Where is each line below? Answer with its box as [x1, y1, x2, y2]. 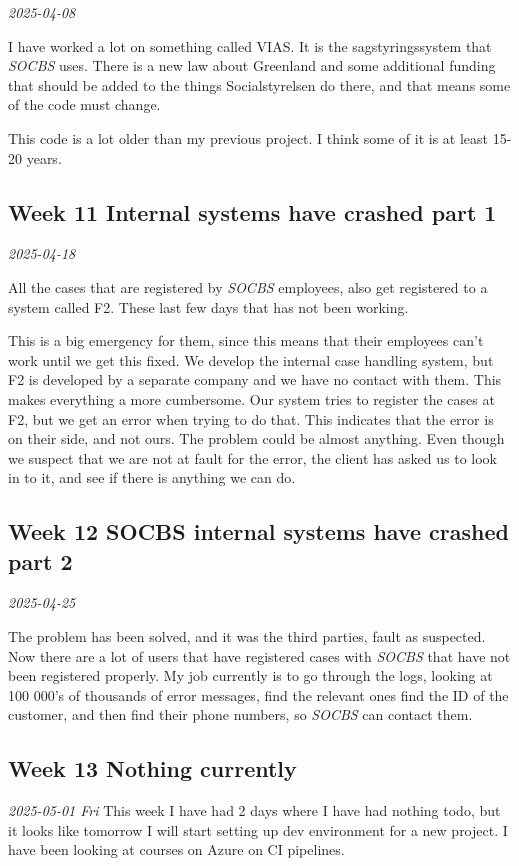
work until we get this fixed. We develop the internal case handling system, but [8, 349, 494, 370]
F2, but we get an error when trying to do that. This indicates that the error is [8, 408, 494, 429]
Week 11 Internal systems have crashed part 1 [8, 196, 497, 227]
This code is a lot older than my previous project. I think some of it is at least [8, 127, 489, 148]
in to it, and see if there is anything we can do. [8, 467, 296, 488]
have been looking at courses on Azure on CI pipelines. [8, 839, 345, 860]
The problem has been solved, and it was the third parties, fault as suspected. [8, 626, 486, 647]
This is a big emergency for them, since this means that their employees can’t [8, 330, 484, 351]
